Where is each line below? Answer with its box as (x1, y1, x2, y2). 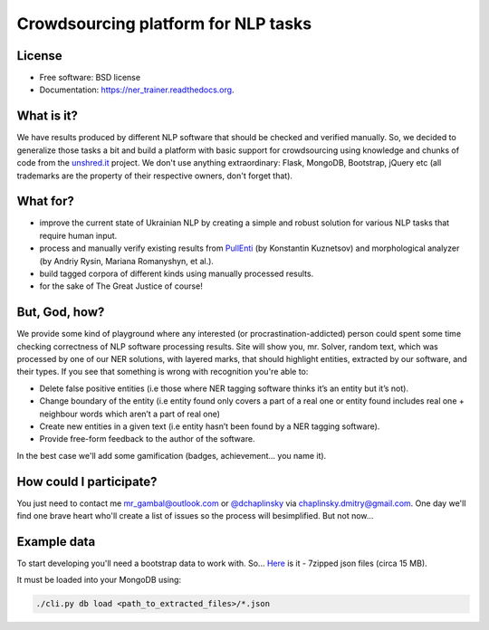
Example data (16, 534, 96, 549)
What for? (16, 194, 74, 209)
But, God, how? (16, 304, 105, 320)
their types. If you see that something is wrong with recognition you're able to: (16, 367, 309, 377)
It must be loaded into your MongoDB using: (16, 575, 181, 586)
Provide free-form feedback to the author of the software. (39, 434, 255, 444)
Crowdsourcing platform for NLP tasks (16, 14, 312, 33)
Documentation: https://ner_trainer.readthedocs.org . (39, 84, 235, 95)
